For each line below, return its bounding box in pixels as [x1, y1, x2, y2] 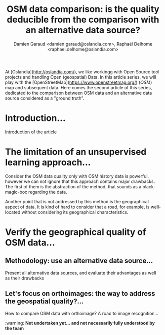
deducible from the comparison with [6, 14, 160, 25]
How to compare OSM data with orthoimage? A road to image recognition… [5, 310, 159, 316]
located [5, 209, 21, 215]
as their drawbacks [5, 275, 44, 281]
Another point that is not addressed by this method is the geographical [5, 198, 149, 204]
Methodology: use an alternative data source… [5, 257, 153, 265]
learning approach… [5, 157, 91, 168]
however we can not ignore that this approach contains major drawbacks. [5, 178, 155, 184]
